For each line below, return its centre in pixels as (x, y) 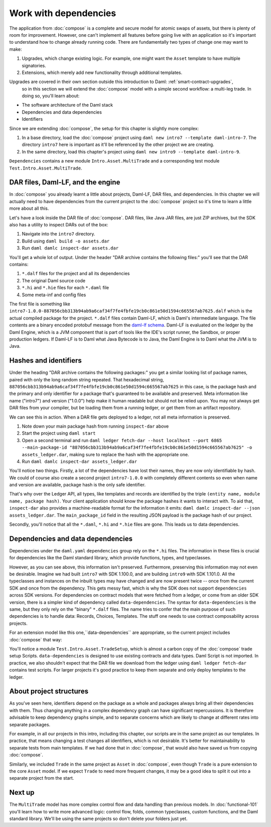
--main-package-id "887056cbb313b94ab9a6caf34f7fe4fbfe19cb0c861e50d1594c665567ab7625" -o (137, 447)
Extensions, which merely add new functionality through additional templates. (102, 72)
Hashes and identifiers (46, 360)
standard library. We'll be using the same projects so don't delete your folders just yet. (98, 819)
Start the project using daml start (59, 433)
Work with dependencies (63, 13)
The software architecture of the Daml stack (67, 105)
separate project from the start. (42, 778)
